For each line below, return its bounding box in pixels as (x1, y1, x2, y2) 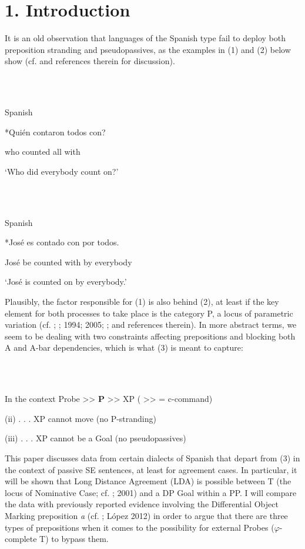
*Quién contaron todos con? (5, 125, 106, 138)
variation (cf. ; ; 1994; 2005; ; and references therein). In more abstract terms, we (5, 318, 297, 331)
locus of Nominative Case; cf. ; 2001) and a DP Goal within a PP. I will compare (5, 486, 297, 498)
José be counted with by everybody (5, 255, 132, 268)
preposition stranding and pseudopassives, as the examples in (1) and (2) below (5, 43, 291, 55)
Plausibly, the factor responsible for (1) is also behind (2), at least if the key (5, 295, 279, 308)
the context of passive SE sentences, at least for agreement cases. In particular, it (5, 463, 297, 475)
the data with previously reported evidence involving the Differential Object (5, 498, 279, 510)
